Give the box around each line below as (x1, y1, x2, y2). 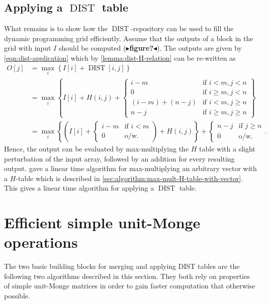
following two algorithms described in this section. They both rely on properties (4, 270, 250, 281)
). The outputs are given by (157, 43, 242, 53)
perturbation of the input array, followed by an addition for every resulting (4, 153, 235, 164)
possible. (4, 290, 30, 301)
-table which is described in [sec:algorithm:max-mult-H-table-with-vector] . (16, 173, 243, 183)
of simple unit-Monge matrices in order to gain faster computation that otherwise (4, 280, 255, 291)
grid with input (4, 43, 51, 53)
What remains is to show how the (4, 23, 108, 34)
